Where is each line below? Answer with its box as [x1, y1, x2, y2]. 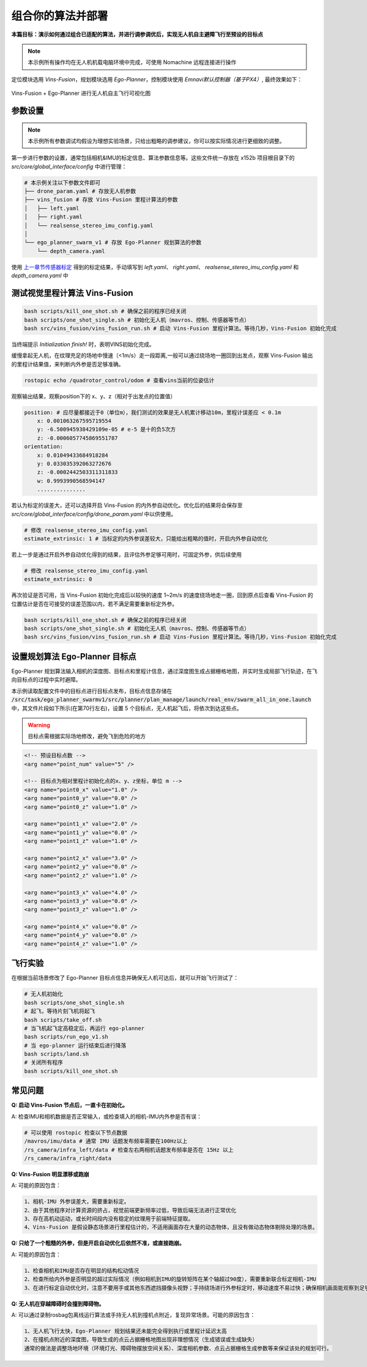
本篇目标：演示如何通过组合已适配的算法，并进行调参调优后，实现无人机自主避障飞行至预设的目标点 [11, 31, 263, 38]
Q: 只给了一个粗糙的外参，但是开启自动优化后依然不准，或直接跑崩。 [11, 1239, 185, 1247]
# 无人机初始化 [24, 991, 64, 998]
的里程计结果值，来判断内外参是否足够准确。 [11, 360, 124, 368]
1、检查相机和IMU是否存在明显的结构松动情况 [24, 1267, 139, 1274]
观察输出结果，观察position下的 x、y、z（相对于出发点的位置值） [11, 392, 176, 400]
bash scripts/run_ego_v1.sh [24, 1034, 108, 1040]
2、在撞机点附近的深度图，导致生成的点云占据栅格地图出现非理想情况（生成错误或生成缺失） [24, 1336, 258, 1343]
